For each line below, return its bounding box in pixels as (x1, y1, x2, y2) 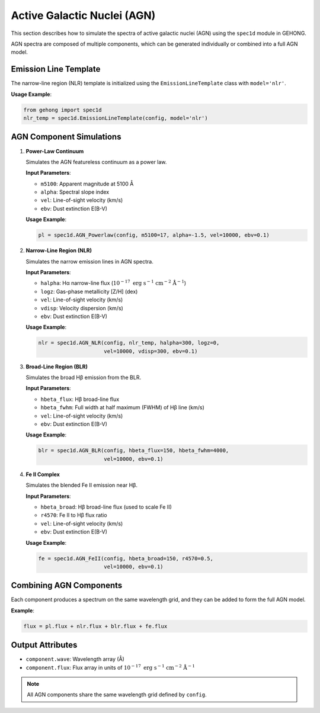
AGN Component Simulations (11, 132, 121, 142)
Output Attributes (11, 640, 78, 650)
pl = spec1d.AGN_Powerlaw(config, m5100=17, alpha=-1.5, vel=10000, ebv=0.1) (38, 232, 270, 239)
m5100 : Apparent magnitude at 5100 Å (40, 180, 134, 187)
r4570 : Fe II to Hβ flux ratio (40, 512, 107, 519)
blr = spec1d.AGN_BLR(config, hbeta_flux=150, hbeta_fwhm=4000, (38, 447, 229, 454)
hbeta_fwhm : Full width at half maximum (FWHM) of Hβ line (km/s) (40, 404, 204, 411)
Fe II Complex (25, 471, 60, 478)
